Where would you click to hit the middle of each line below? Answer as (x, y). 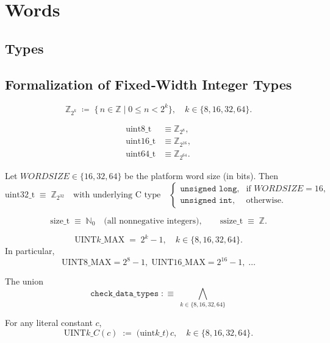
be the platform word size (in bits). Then (201, 175)
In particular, (30, 251)
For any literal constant (49, 323)
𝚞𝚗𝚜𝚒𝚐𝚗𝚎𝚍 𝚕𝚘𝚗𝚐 (209, 189)
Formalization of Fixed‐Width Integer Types (149, 84)
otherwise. (265, 201)
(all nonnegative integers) (152, 221)
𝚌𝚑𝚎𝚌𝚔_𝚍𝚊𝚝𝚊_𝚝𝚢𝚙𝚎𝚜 (124, 293)
